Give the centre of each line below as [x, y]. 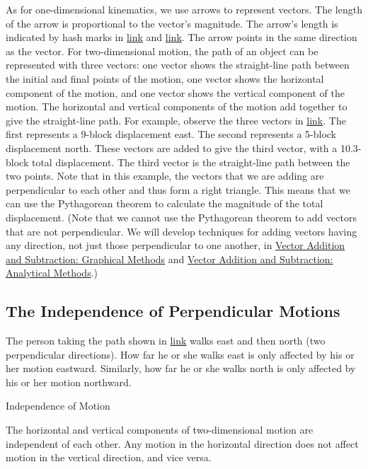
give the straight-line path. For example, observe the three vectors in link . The [176, 120]
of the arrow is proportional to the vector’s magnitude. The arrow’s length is [172, 23]
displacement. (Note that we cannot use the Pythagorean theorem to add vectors [181, 217]
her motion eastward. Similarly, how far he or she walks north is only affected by [181, 368]
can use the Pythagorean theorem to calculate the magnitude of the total [165, 203]
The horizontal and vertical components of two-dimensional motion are [160, 430]
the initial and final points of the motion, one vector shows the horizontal [165, 78]
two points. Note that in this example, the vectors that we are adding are [165, 176]
